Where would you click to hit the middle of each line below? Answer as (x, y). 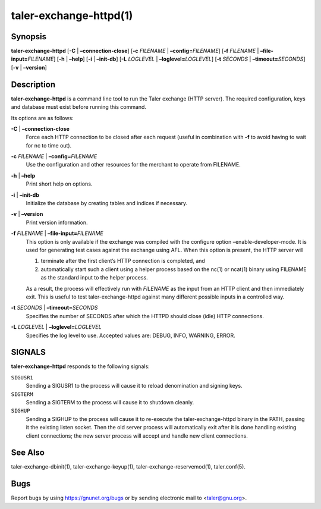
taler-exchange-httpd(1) (72, 15)
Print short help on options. (59, 184)
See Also (28, 453)
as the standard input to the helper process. (94, 278)
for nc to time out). (49, 145)
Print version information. (57, 222)
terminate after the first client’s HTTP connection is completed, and (123, 261)
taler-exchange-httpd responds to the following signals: (80, 366)
